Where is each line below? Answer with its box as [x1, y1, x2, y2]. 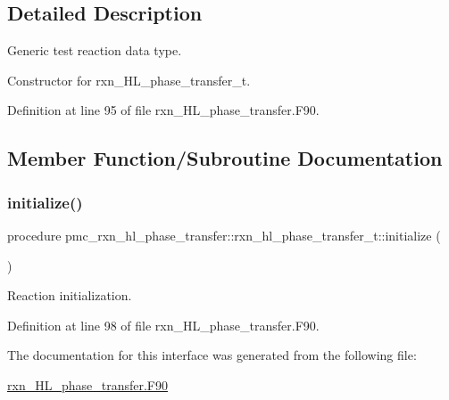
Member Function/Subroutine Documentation [7, 144, 443, 172]
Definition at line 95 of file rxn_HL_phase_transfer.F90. [7, 101, 320, 119]
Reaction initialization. [7, 286, 132, 305]
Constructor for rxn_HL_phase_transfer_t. [7, 70, 251, 89]
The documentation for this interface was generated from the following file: [7, 346, 417, 364]
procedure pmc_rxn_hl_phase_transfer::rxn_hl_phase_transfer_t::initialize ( [7, 225, 441, 244]
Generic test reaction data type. [7, 41, 182, 60]
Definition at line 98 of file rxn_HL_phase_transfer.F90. [7, 315, 320, 334]
